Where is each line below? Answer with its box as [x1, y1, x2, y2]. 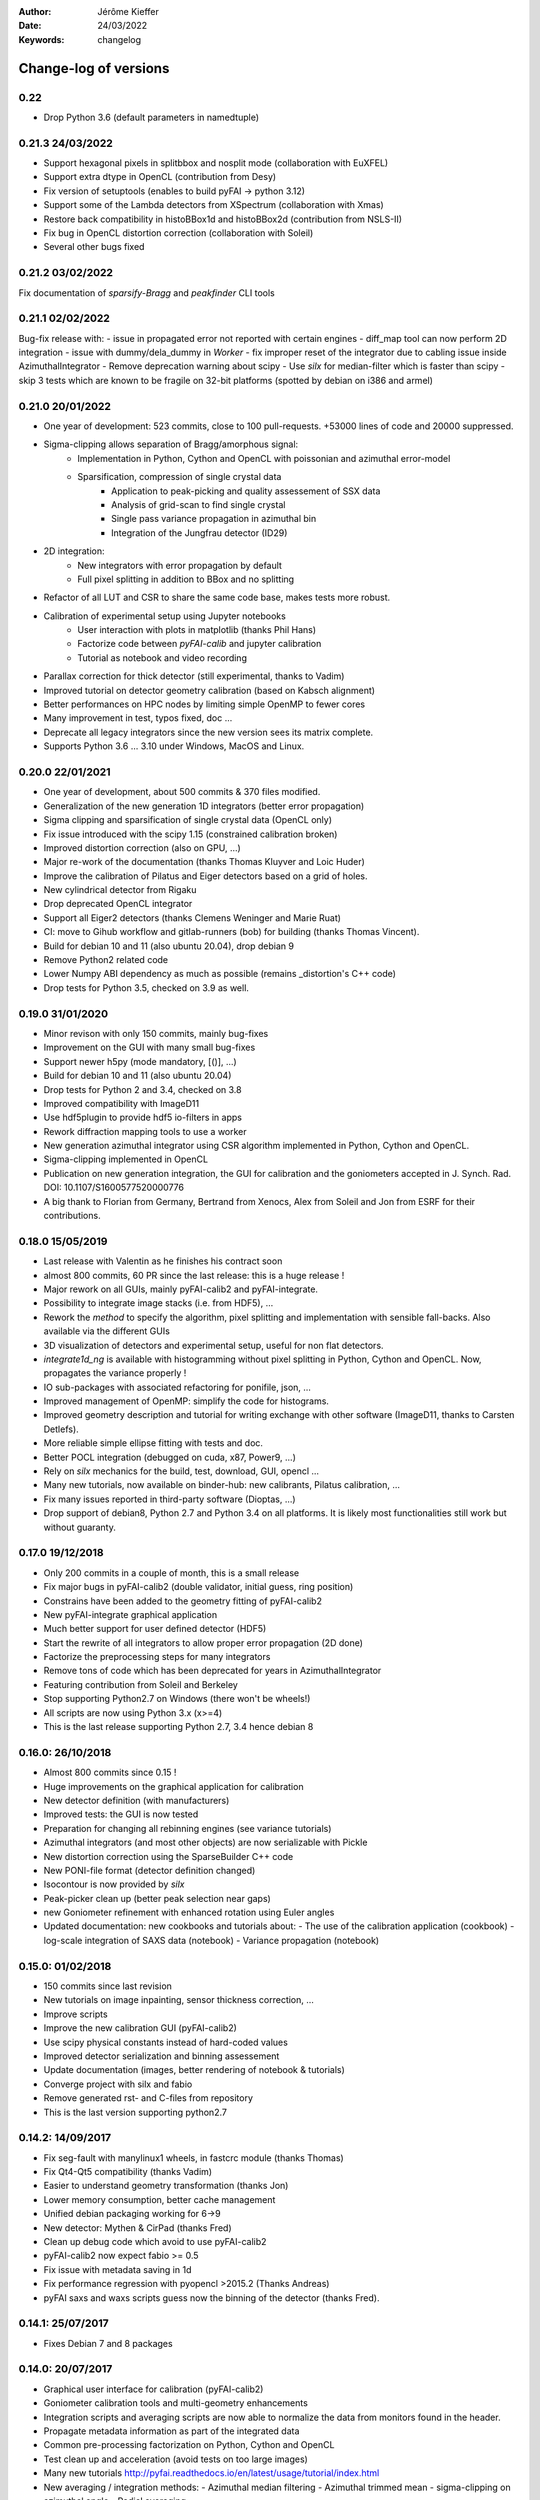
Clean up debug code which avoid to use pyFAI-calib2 [43, 2236, 267, 2248]
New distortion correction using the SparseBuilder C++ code [43, 1850, 294, 1862]
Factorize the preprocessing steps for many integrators [43, 1651, 271, 1663]
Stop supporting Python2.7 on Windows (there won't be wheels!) [43, 1693, 311, 1705]
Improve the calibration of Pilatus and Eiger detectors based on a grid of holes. [43, 870, 369, 882]
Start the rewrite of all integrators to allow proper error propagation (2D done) [43, 1636, 364, 1649]
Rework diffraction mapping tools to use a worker [43, 1125, 247, 1137]
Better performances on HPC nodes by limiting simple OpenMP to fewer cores [43, 698, 365, 710]
